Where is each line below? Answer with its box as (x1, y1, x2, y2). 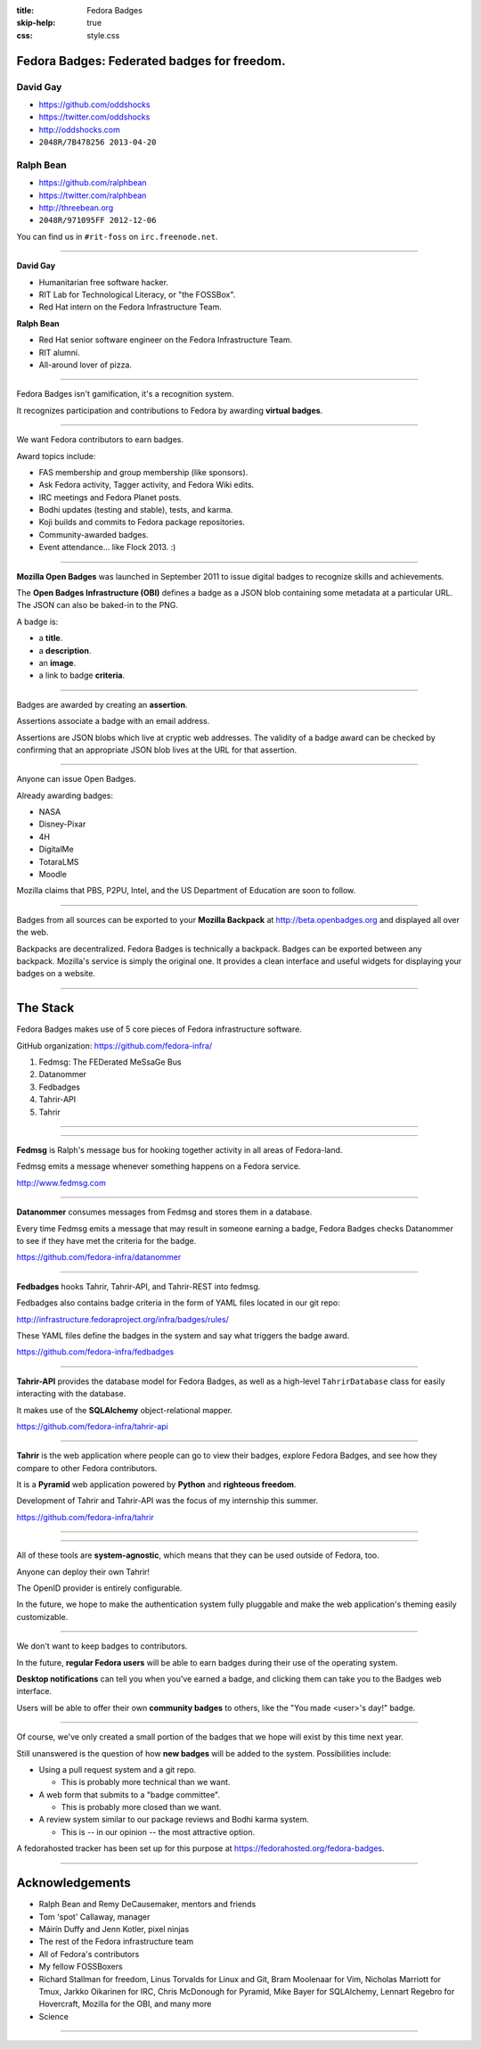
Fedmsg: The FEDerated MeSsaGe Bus (38, 1057, 182, 1067)
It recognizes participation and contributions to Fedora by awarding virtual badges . (16, 405, 323, 416)
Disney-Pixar (38, 819, 86, 829)
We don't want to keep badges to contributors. (16, 1641, 188, 1651)
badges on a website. (16, 968, 95, 979)
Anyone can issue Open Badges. (16, 774, 137, 785)
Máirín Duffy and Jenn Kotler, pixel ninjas (38, 1923, 190, 1934)
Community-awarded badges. (38, 529, 149, 539)
